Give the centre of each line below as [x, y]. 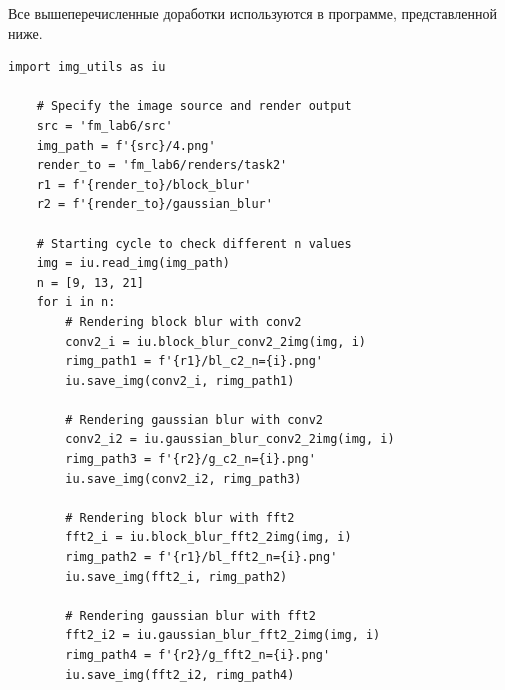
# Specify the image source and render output [194, 106]
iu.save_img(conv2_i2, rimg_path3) [183, 478]
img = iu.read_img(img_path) [133, 263]
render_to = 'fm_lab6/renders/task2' [162, 165]
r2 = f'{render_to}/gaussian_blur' [154, 204]
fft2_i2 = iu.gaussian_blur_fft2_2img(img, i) [223, 635]
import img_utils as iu [87, 67]
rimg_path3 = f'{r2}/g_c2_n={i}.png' [190, 459]
